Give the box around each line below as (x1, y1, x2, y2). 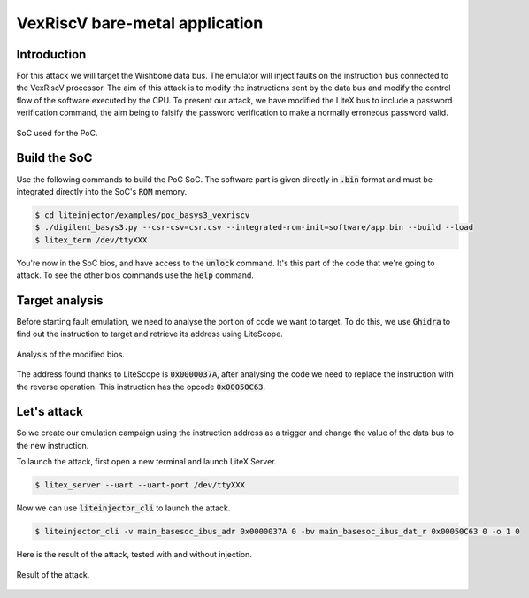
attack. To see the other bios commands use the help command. (16, 270, 254, 280)
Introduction (16, 47, 87, 62)
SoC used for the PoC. (16, 127, 98, 138)
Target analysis (16, 293, 103, 308)
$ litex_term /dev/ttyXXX (34, 234, 148, 245)
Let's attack (16, 404, 83, 419)
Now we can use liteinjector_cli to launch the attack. (16, 502, 231, 513)
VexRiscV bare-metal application (16, 13, 264, 33)
